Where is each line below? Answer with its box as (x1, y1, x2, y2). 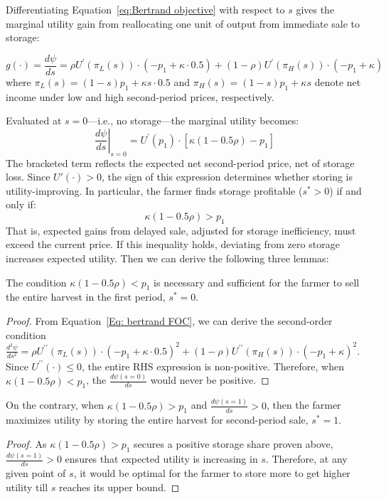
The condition (6, 274, 67, 289)
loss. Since (6, 169, 50, 184)
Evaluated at (6, 113, 62, 128)
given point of (6, 466, 66, 480)
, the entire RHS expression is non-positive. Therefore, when (82, 358, 344, 373)
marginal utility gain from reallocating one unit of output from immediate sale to (6, 16, 360, 31)
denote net (314, 74, 361, 89)
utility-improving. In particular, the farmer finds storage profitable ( (6, 183, 303, 198)
